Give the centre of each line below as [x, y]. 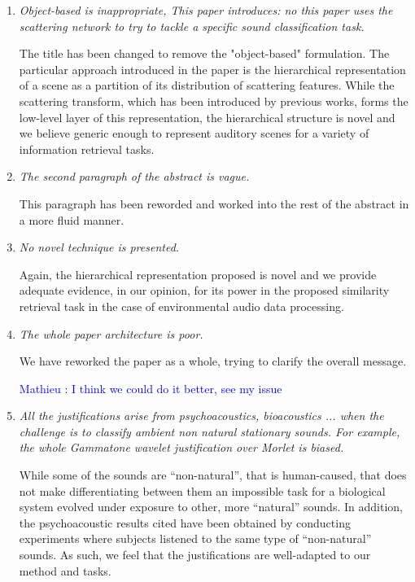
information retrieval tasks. [87, 149]
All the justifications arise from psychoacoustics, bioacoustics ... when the [201, 416]
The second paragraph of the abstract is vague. [134, 176]
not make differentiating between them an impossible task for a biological [202, 490]
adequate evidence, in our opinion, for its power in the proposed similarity [204, 290]
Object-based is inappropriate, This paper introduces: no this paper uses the [206, 10]
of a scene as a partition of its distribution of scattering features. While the [207, 85]
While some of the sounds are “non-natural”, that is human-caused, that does [213, 475]
